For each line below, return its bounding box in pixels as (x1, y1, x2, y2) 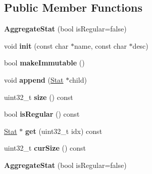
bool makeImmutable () (4, 57, 85, 68)
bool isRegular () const (4, 109, 80, 119)
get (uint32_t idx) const (25, 125, 103, 136)
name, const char (74, 40, 127, 51)
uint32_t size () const (4, 91, 73, 102)
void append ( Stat (4, 74, 64, 85)
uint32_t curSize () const (4, 143, 86, 153)
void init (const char (4, 40, 69, 51)
